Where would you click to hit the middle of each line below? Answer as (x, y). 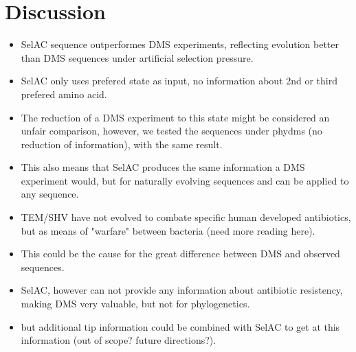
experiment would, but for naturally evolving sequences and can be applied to (185, 180)
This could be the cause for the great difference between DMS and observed (180, 254)
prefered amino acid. (64, 94)
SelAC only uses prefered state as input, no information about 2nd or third (179, 81)
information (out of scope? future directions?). (119, 340)
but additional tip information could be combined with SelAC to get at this (180, 326)
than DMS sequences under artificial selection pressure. (137, 57)
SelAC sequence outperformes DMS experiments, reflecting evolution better (180, 44)
